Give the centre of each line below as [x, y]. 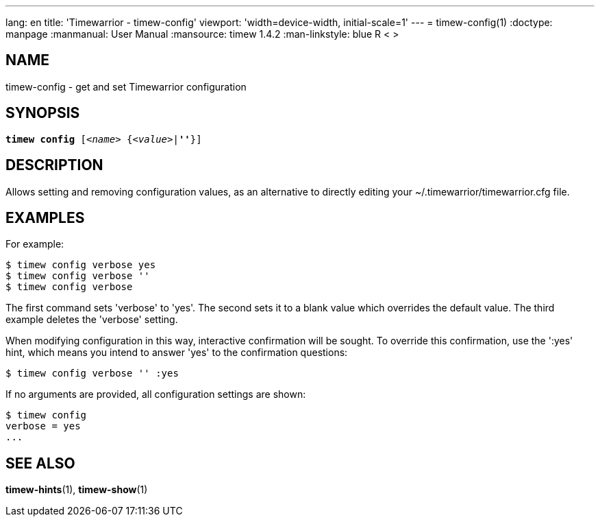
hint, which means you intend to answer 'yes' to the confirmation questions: [177, 353]
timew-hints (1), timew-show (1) [77, 490]
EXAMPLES [45, 217]
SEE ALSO [40, 463]
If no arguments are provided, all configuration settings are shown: [156, 394]
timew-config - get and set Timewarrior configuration [126, 86]
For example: [35, 244]
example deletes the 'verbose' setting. [92, 320]
